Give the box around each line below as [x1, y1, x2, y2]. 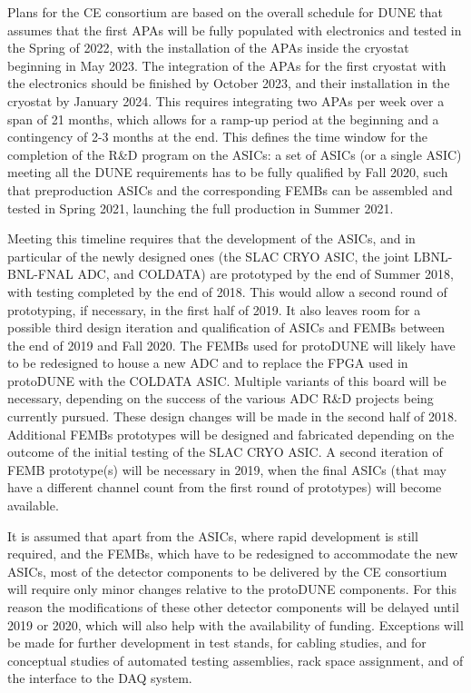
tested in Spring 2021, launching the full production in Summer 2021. [7, 198, 394, 217]
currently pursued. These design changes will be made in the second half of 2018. [7, 407, 457, 426]
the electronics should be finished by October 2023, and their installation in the [7, 74, 450, 93]
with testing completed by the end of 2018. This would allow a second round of [7, 282, 447, 301]
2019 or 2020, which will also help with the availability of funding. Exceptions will [7, 615, 464, 634]
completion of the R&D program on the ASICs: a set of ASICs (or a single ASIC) [7, 144, 462, 163]
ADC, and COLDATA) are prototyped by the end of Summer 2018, [77, 264, 454, 283]
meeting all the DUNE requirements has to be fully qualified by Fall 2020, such [7, 163, 448, 182]
